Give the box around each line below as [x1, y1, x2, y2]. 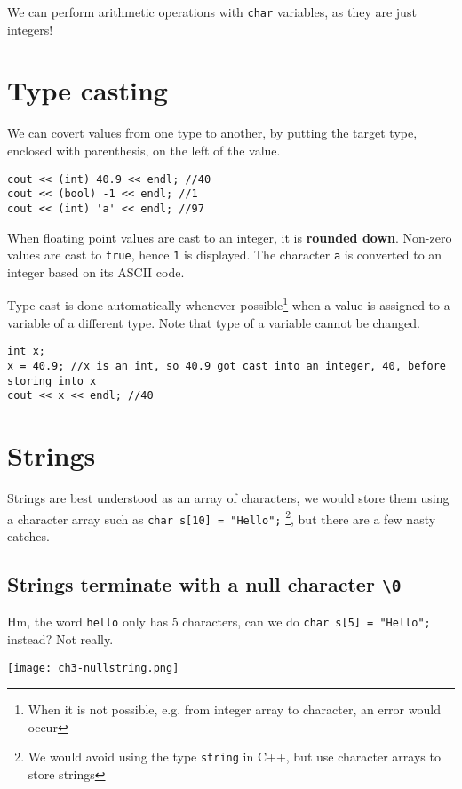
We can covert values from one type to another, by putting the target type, [7, 124, 418, 142]
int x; [7, 345, 45, 358]
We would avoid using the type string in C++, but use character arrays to [28, 747, 441, 766]
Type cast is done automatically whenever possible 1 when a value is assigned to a [7, 293, 450, 315]
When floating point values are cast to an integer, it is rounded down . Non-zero [7, 227, 452, 246]
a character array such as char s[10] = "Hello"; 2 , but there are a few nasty [7, 506, 436, 528]
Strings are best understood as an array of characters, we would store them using [7, 488, 450, 506]
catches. [7, 526, 50, 545]
